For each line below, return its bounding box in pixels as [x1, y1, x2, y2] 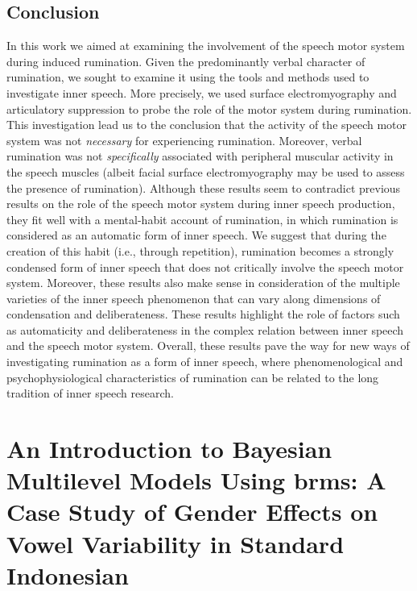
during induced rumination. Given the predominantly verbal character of [6, 52, 365, 69]
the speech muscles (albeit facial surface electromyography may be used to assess [6, 163, 405, 180]
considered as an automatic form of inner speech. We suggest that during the [6, 227, 386, 243]
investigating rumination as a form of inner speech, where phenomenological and [6, 353, 403, 370]
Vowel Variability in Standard [6, 526, 345, 560]
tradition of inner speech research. [6, 385, 174, 402]
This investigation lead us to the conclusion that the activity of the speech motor [6, 116, 407, 133]
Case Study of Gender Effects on [6, 495, 378, 528]
